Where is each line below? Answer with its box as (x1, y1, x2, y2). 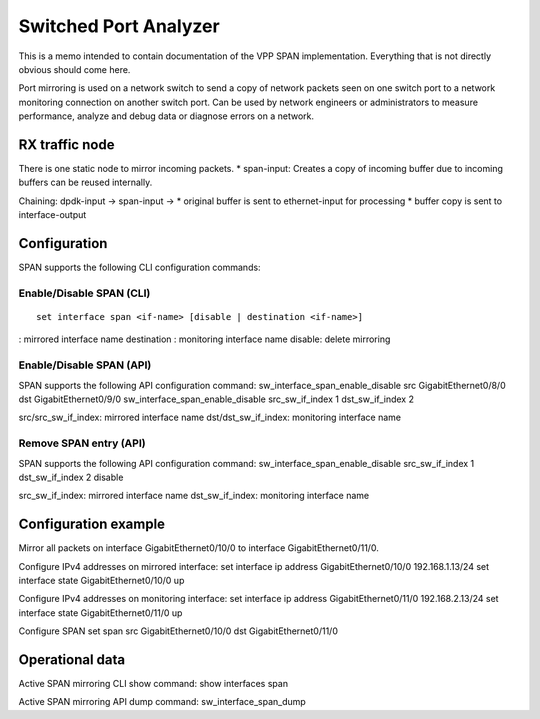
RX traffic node (18, 136, 115, 153)
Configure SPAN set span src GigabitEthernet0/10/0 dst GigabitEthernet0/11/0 (18, 625, 339, 637)
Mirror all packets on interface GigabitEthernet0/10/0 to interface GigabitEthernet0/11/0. (18, 542, 379, 554)
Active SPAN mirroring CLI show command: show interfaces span (18, 678, 289, 690)
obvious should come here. (18, 63, 131, 75)
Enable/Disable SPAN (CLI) (18, 286, 151, 300)
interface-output (18, 209, 87, 221)
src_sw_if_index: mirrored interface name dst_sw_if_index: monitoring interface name (18, 490, 370, 502)
